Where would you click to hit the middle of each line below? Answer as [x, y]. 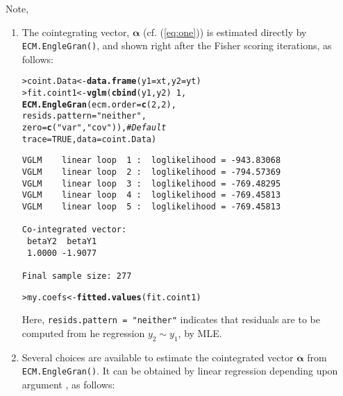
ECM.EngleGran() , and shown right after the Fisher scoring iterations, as [177, 45]
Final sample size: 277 [77, 276]
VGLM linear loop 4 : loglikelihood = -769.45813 [151, 195]
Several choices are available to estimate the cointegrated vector [158, 357]
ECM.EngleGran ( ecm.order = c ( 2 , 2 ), [99, 104]
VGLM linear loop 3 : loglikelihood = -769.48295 [151, 183]
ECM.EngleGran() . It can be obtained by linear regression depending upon [180, 371]
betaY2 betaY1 [62, 241]
